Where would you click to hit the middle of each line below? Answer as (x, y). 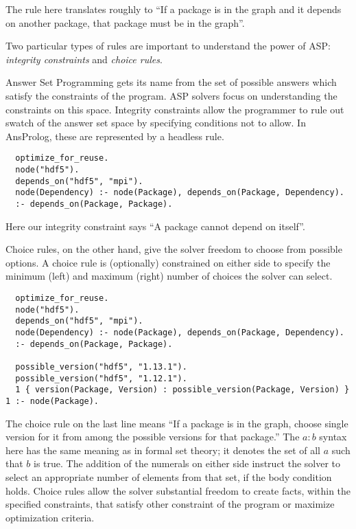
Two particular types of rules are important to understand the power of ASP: (168, 46)
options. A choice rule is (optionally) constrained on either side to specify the (168, 262)
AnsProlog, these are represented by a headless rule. (115, 136)
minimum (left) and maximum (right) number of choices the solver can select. (169, 276)
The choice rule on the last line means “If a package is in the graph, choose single (177, 423)
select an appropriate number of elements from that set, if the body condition (169, 476)
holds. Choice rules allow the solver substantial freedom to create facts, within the (178, 490)
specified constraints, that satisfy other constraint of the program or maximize (170, 504)
